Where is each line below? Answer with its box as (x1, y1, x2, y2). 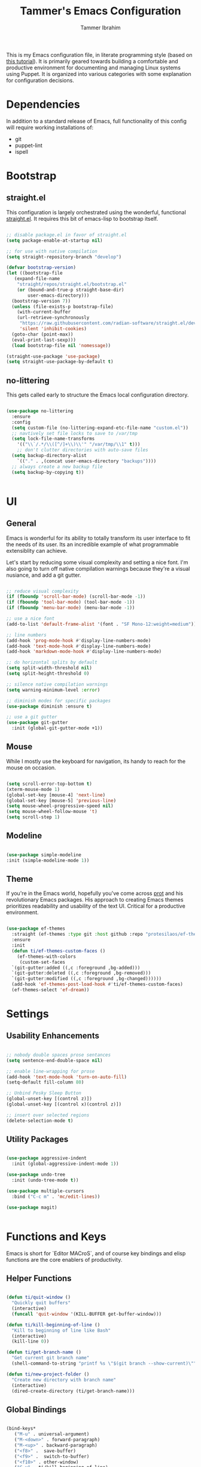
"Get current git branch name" (11, 1355, 90, 1361)
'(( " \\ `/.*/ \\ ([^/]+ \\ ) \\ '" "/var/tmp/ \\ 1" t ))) (17, 442, 141, 448)
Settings (6, 1007, 49, 1021)
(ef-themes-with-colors (17, 953, 77, 960)
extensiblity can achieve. (6, 547, 68, 554)
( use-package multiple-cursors (6, 1188, 84, 1194)
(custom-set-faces (19, 959, 66, 965)
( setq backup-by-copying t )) (11, 469, 84, 475)
